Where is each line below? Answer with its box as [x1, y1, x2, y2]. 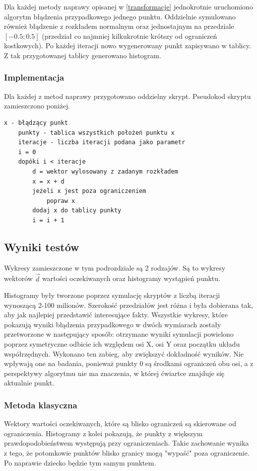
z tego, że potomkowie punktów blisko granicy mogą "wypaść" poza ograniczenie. [4, 448, 250, 458]
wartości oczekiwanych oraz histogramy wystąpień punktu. [42, 273, 220, 283]
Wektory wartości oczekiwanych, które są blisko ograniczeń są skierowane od [4, 418, 236, 429]
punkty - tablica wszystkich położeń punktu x [18, 129, 175, 136]
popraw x [46, 197, 75, 204]
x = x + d [32, 178, 64, 185]
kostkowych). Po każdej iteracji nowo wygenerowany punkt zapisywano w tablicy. [4, 40, 251, 51]
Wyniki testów [4, 239, 79, 254]
